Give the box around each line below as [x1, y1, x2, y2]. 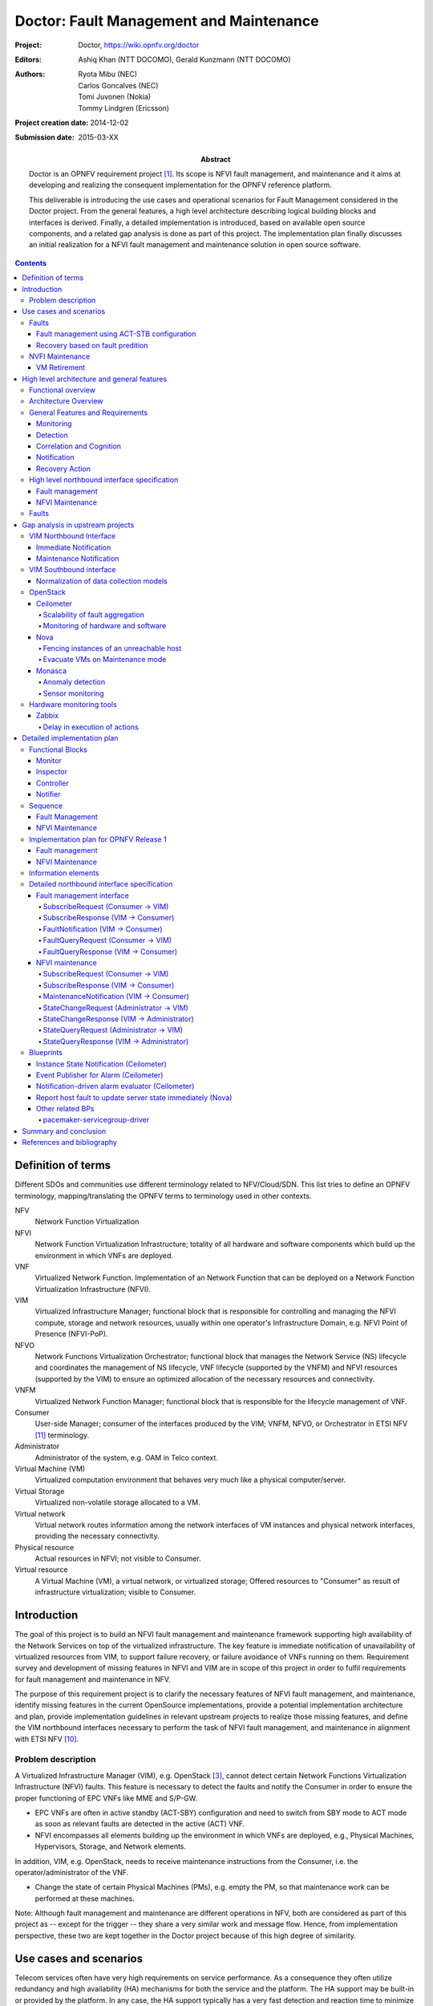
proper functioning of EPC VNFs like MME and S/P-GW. [14, 1793, 198, 1803]
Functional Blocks [29, 745, 88, 754]
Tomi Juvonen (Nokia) [78, 92, 152, 102]
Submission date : [14, 132, 75, 142]
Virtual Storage [14, 1486, 65, 1496]
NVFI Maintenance [29, 351, 91, 361]
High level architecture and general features [22, 374, 168, 384]
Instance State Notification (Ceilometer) [36, 1059, 168, 1069]
